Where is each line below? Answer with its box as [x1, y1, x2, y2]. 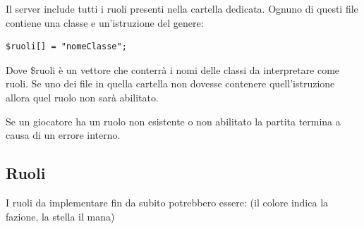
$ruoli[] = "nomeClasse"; [6, 42, 127, 52]
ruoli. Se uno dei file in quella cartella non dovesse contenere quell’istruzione [6, 76, 335, 91]
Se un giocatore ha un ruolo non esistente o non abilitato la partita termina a [6, 113, 341, 128]
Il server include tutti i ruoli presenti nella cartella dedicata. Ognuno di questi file [6, 1, 358, 16]
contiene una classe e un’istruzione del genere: [6, 15, 204, 30]
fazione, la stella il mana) [6, 209, 115, 223]
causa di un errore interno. [6, 128, 121, 142]
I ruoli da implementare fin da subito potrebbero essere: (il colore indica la [6, 194, 329, 209]
